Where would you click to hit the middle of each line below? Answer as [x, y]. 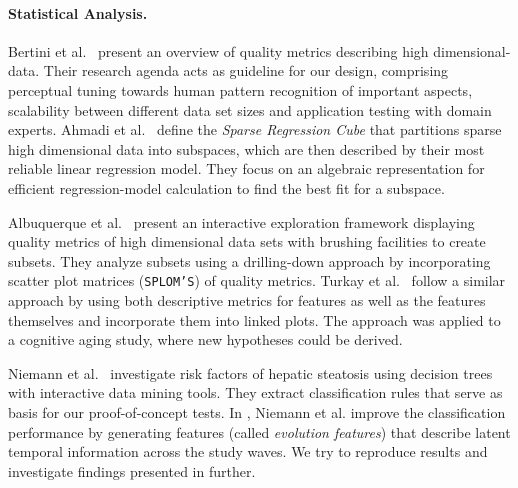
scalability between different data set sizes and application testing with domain [250, 109]
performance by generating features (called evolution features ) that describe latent [259, 431]
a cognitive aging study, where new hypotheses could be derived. [205, 339]
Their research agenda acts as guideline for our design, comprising [246, 70]
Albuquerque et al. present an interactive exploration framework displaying [241, 221]
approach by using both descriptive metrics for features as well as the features [247, 299]
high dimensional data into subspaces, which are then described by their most [246, 148]
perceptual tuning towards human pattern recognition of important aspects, [240, 89]
